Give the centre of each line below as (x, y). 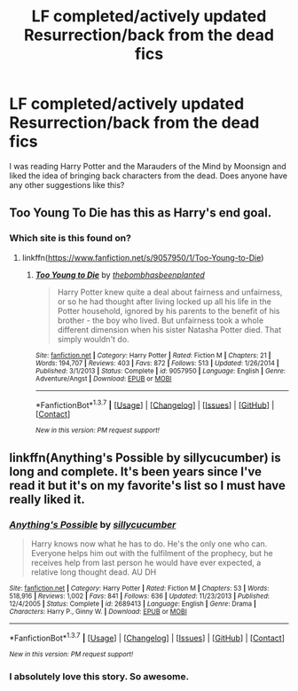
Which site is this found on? (70, 239)
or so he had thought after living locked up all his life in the (165, 301)
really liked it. (47, 499)
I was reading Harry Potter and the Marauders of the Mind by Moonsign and (148, 166)
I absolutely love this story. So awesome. (99, 676)
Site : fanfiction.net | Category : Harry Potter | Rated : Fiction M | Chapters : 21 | (153, 355)
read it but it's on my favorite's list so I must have (147, 485)
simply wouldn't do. (94, 339)
